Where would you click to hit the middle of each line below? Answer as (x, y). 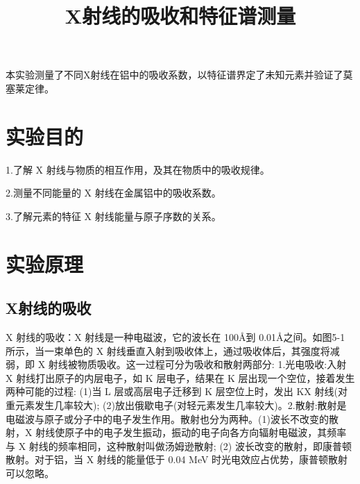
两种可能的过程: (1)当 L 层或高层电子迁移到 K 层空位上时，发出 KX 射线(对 (177, 391)
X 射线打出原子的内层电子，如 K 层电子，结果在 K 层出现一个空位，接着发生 (180, 377)
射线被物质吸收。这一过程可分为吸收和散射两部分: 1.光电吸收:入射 (197, 364)
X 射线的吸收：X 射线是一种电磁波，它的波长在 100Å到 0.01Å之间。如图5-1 (175, 337)
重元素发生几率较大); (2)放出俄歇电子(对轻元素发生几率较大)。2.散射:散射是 (176, 405)
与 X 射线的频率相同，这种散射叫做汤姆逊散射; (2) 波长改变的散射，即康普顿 (179, 445)
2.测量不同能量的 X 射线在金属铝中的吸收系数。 (113, 193)
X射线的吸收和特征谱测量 (180, 16)
